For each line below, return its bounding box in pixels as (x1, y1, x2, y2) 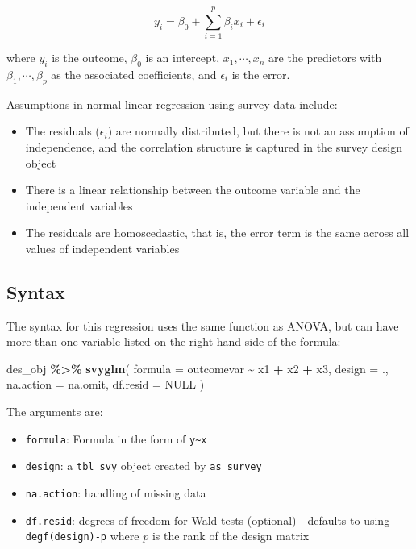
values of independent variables (25, 239, 180, 256)
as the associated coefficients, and (51, 65, 217, 82)
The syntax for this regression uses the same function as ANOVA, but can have (6, 317, 399, 334)
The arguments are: (6, 403, 103, 420)
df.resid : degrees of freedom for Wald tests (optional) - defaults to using (25, 511, 390, 528)
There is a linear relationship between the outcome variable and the (25, 181, 360, 198)
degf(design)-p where (25, 527, 139, 544)
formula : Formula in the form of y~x (25, 430, 207, 447)
